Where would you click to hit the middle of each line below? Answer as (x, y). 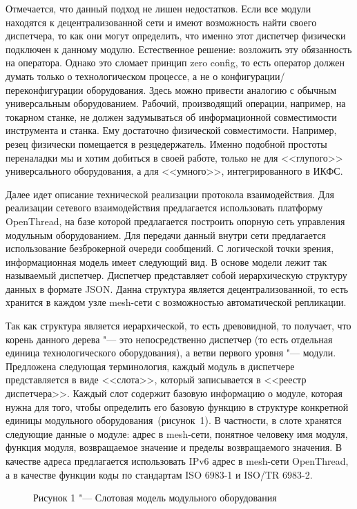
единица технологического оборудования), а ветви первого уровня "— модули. (171, 353)
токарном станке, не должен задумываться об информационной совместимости (171, 116)
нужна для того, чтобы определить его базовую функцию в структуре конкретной (177, 406)
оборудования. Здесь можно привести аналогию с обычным (212, 89)
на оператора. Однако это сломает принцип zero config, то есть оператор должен (175, 63)
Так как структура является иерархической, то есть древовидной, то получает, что (178, 326)
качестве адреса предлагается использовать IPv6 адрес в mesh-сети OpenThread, (177, 461)
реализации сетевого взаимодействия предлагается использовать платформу (164, 208)
